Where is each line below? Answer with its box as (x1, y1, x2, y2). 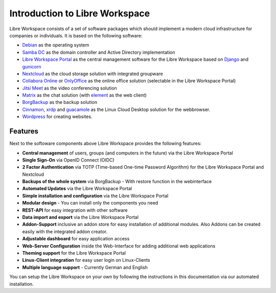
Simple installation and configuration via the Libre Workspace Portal (22, 192, 169, 199)
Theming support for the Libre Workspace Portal (22, 250, 126, 256)
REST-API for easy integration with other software (22, 207, 128, 213)
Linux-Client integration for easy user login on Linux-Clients (22, 257, 150, 263)
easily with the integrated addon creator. (22, 228, 107, 235)
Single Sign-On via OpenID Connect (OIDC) (22, 156, 114, 163)
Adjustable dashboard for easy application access (22, 236, 130, 242)
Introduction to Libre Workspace (9, 8, 150, 19)
